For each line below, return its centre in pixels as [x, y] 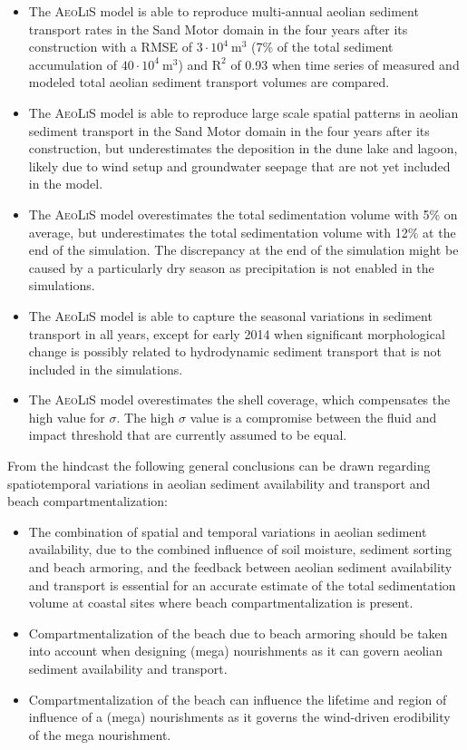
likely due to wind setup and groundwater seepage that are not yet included [239, 166]
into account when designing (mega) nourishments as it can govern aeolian [235, 651]
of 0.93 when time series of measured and [345, 64]
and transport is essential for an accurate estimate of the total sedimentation [242, 584]
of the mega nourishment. [100, 734]
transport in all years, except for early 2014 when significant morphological [237, 333]
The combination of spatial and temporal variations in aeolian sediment [228, 531]
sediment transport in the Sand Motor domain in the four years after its [229, 130]
